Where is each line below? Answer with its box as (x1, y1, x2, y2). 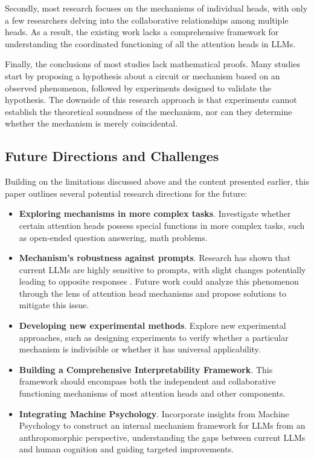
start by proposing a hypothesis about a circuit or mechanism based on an (5, 69, 280, 82)
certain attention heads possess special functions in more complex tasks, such (19, 219, 305, 231)
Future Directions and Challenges (5, 147, 219, 165)
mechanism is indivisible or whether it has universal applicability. (19, 343, 261, 355)
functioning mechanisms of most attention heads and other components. (19, 387, 286, 400)
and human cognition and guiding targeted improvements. (19, 443, 234, 455)
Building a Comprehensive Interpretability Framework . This (19, 363, 273, 375)
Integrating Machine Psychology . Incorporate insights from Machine (19, 407, 289, 420)
